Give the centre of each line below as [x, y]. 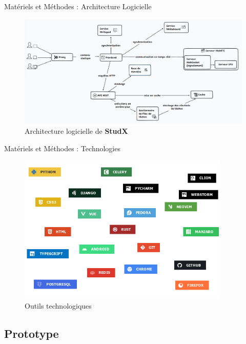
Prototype [32, 333]
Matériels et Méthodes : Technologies [62, 148]
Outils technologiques [58, 306]
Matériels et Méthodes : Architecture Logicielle [78, 6]
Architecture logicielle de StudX [76, 130]
